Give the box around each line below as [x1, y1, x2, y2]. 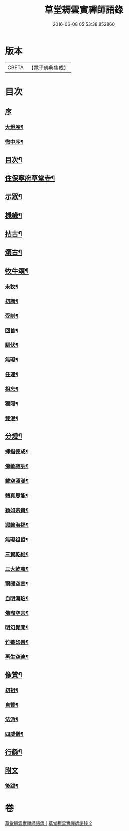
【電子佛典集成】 [28, 64, 69, 71]
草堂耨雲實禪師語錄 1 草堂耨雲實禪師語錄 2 [5, 820, 92, 826]
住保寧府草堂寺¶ [5, 174, 55, 182]
